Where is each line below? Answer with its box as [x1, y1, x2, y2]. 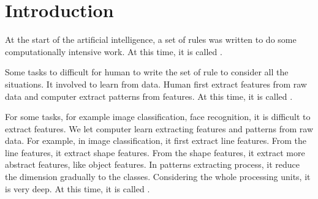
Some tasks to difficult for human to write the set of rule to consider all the [5, 66, 289, 78]
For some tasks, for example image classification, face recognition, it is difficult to [5, 110, 311, 123]
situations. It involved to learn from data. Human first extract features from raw [5, 77, 307, 90]
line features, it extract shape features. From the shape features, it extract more [5, 146, 305, 159]
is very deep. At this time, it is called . [5, 182, 150, 195]
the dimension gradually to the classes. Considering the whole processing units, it [5, 170, 311, 183]
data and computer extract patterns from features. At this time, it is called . [5, 89, 293, 102]
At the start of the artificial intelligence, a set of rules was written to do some [5, 33, 297, 46]
